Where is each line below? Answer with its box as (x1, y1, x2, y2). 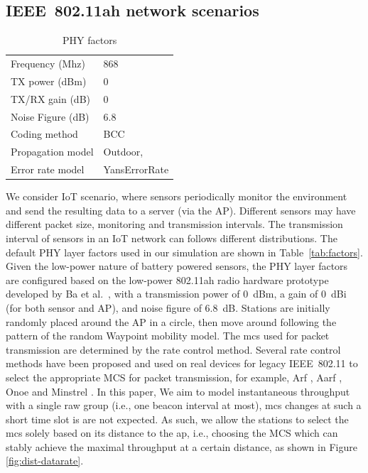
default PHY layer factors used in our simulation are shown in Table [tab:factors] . (6, 244, 363, 259)
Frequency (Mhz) (11, 56, 85, 71)
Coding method (11, 126, 78, 141)
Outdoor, (103, 144, 144, 159)
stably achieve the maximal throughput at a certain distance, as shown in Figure (6, 439, 357, 454)
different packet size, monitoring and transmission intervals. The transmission (6, 217, 343, 232)
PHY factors (63, 33, 117, 48)
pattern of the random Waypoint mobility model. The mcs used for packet (6, 328, 330, 343)
